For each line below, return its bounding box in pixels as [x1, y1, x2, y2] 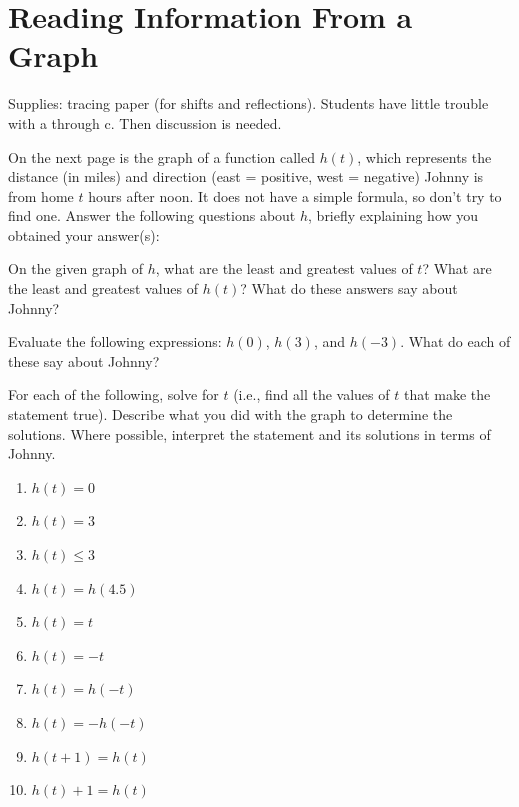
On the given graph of [8, 258, 144, 279]
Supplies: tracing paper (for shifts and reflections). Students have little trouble [8, 93, 489, 114]
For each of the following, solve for [8, 384, 219, 405]
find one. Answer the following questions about [8, 205, 296, 226]
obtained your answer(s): [8, 224, 160, 245]
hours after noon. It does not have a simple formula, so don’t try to [88, 185, 502, 206]
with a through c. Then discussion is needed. [8, 112, 282, 133]
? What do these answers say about [240, 278, 458, 299]
